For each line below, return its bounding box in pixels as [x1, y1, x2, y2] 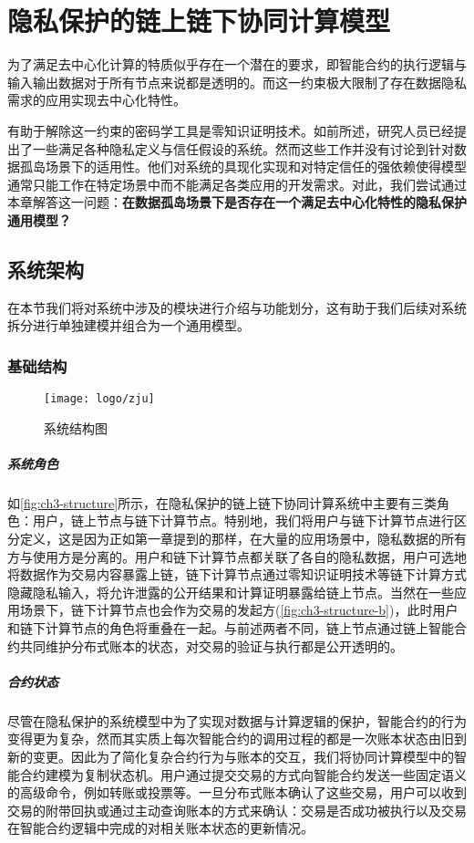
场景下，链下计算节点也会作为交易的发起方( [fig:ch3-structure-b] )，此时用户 [19, 600, 459, 619]
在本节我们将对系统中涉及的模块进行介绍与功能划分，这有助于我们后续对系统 [7, 297, 467, 317]
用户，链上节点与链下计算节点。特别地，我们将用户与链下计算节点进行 [32, 511, 454, 530]
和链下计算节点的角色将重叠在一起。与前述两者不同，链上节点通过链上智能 [7, 619, 454, 638]
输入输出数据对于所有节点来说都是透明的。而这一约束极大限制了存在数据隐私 [7, 72, 467, 91]
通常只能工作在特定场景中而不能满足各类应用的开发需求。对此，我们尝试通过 [7, 174, 467, 193]
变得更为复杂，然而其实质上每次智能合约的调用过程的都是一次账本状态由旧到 [7, 729, 467, 748]
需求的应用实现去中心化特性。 [7, 90, 186, 109]
